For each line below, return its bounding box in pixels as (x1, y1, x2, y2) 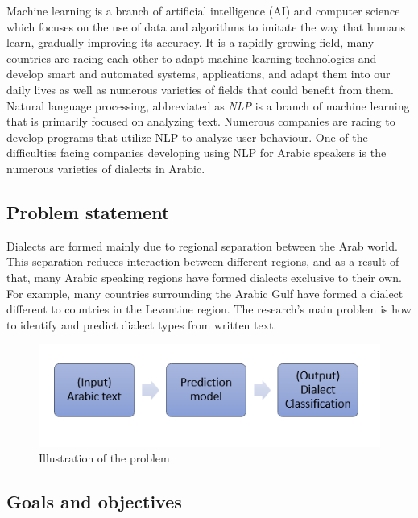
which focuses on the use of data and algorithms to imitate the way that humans (6, 18, 406, 35)
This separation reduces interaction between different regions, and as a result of (6, 253, 399, 270)
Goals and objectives (6, 489, 182, 514)
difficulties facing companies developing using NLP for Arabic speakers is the (6, 144, 387, 161)
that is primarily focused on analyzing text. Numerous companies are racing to (6, 113, 395, 130)
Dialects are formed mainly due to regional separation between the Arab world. (6, 237, 398, 254)
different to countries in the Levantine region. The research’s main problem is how (6, 300, 412, 317)
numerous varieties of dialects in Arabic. (6, 160, 205, 176)
